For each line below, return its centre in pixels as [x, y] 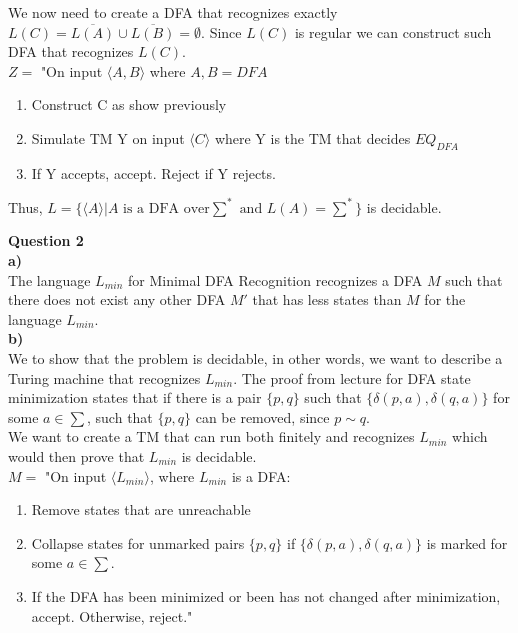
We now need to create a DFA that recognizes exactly [173, 12]
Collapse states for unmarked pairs [138, 542]
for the [445, 299]
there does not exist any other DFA [117, 299]
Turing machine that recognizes [104, 377]
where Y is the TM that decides [312, 137]
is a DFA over [166, 208]
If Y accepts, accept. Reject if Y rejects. [153, 172]
